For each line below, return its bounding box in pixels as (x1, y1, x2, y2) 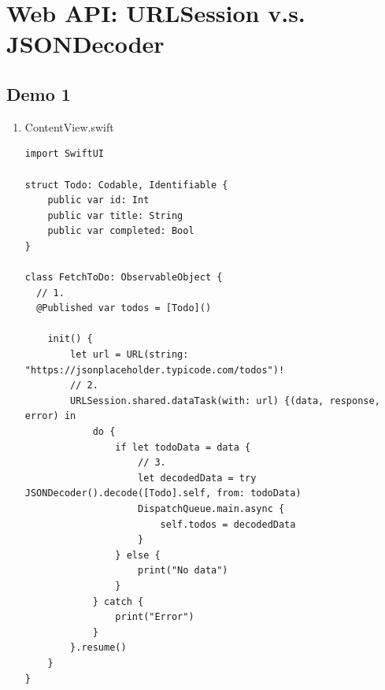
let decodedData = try (137, 472, 257, 484)
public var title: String (47, 210, 183, 221)
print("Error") (115, 611, 194, 623)
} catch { (92, 595, 144, 607)
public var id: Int (47, 195, 150, 206)
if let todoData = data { (115, 441, 251, 453)
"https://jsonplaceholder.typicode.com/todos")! (24, 364, 285, 376)
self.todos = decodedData (160, 518, 296, 530)
